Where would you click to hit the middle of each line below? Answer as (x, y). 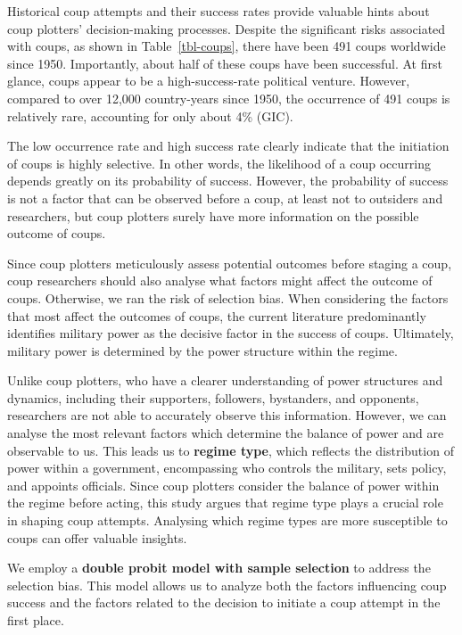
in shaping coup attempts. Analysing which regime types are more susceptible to (227, 520)
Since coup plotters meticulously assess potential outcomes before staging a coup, (230, 263)
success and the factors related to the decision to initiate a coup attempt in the (224, 602)
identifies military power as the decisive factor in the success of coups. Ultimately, (231, 333)
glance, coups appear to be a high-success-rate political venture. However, (209, 81)
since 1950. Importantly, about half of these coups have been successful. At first (225, 63)
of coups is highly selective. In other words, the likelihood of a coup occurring (219, 163)
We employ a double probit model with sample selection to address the (219, 568)
